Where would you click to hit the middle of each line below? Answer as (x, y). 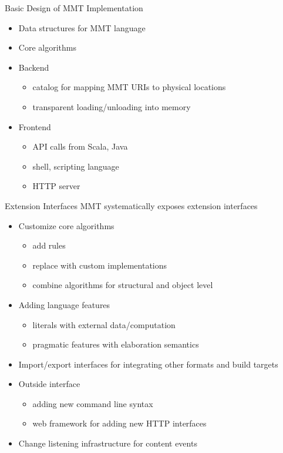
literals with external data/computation (104, 324)
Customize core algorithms (66, 225)
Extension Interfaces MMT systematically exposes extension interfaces (131, 205)
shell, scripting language (76, 166)
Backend (34, 67)
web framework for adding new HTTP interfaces (119, 423)
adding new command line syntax (93, 403)
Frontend (35, 126)
